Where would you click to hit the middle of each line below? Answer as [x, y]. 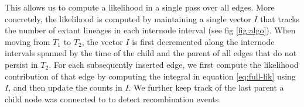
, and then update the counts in [65, 87]
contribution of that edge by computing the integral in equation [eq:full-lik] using [150, 76]
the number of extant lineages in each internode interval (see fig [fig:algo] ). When [150, 30]
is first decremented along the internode [203, 41]
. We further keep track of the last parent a [206, 87]
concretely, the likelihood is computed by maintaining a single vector [128, 18]
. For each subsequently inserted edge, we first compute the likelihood [174, 64]
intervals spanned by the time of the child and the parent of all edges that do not [151, 53]
